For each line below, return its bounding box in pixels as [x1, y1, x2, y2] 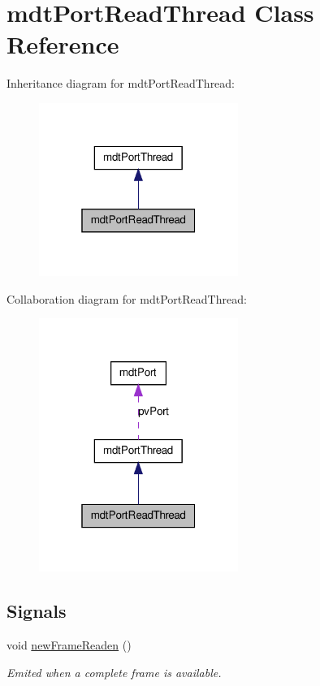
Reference [6, 28, 119, 61]
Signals [6, 598, 67, 623]
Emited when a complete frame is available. [6, 663, 222, 680]
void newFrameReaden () [6, 636, 132, 654]
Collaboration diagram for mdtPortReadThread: [6, 290, 247, 307]
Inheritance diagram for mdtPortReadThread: [6, 75, 236, 92]
